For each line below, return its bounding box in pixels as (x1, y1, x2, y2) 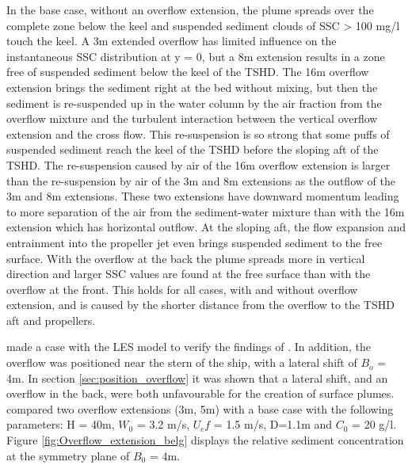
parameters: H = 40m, (6, 416, 115, 433)
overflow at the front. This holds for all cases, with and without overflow (6, 280, 358, 297)
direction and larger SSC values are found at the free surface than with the (6, 265, 371, 282)
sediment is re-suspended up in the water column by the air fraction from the (6, 94, 382, 111)
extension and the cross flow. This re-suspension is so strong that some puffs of (6, 125, 390, 142)
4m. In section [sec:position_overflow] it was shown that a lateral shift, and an (6, 369, 388, 386)
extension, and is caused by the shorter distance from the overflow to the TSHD (6, 296, 395, 313)
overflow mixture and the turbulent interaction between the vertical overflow (6, 110, 378, 127)
